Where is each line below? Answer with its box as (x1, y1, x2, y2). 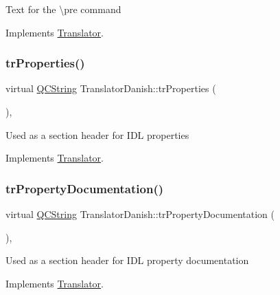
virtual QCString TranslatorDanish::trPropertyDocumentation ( (5, 207, 275, 221)
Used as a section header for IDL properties (5, 127, 189, 142)
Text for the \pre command (5, 2, 121, 16)
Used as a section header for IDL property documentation (5, 253, 249, 267)
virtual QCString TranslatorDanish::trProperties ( (5, 81, 216, 96)
